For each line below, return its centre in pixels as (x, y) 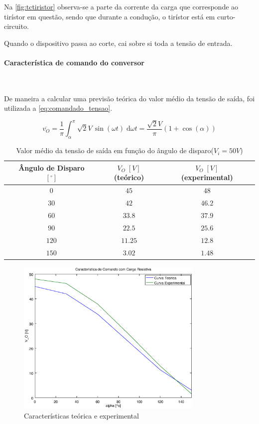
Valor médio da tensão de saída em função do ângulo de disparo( (115, 150)
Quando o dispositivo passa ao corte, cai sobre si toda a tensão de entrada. (118, 43)
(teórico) (129, 177)
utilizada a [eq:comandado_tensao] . (58, 108)
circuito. (16, 26)
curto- (226, 16)
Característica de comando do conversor (74, 62)
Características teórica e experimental (81, 415)
